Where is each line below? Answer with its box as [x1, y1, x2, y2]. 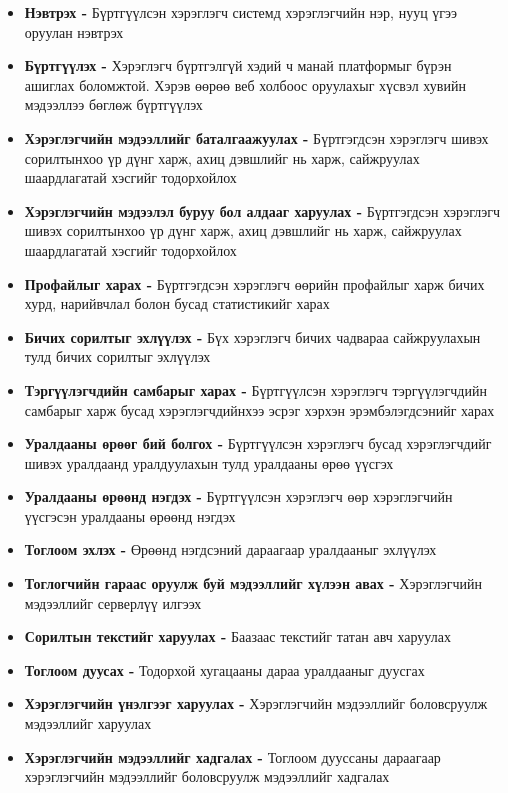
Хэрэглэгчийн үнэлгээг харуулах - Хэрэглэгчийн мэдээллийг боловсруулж [24, 693, 488, 714]
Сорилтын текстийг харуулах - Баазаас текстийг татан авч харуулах [24, 626, 451, 647]
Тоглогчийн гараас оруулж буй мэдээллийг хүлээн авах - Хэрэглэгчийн [24, 573, 483, 594]
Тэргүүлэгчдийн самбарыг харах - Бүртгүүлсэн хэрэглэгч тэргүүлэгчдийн [24, 379, 487, 400]
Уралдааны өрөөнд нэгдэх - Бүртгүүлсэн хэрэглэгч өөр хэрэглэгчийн [24, 486, 453, 507]
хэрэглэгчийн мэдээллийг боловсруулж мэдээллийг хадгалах [24, 766, 390, 787]
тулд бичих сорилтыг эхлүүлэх [24, 346, 211, 367]
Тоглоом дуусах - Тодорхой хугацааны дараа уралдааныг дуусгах [24, 659, 425, 680]
